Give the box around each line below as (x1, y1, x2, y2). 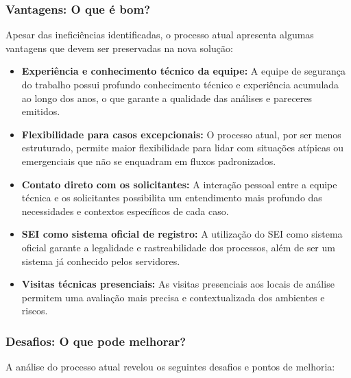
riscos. (21, 303, 48, 318)
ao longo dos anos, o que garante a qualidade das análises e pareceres (21, 90, 313, 105)
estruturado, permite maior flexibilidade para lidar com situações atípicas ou (21, 140, 343, 155)
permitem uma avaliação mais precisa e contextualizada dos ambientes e (21, 290, 325, 304)
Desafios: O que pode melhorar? (5, 332, 186, 349)
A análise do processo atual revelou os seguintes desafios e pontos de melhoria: (5, 360, 335, 374)
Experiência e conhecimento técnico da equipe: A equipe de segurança (21, 64, 346, 78)
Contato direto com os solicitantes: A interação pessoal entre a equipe (21, 177, 337, 191)
